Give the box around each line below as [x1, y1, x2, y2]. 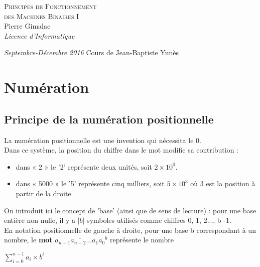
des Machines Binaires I [4, 11, 79, 21]
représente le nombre [109, 234, 174, 245]
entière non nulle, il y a [4, 215, 75, 225]
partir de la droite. [16, 188, 73, 198]
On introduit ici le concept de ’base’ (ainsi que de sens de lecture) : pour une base [4, 205, 256, 215]
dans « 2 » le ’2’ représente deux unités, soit [16, 161, 152, 172]
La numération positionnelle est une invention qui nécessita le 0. [4, 135, 201, 145]
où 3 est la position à [190, 178, 255, 189]
